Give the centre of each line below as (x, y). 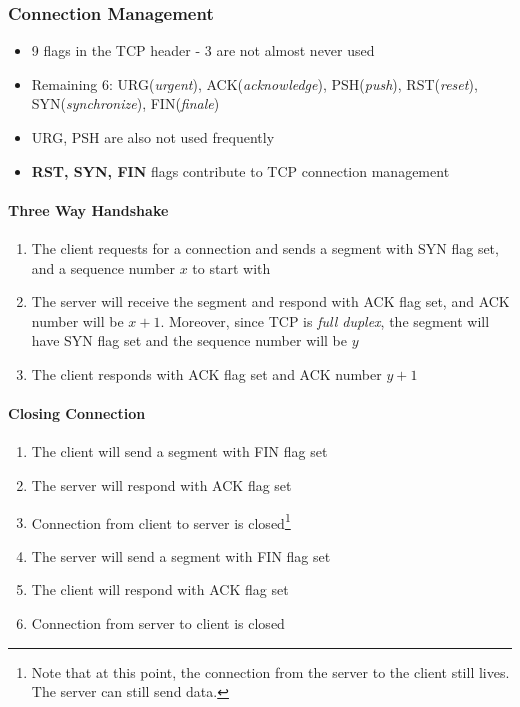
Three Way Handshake (88, 209)
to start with (231, 267)
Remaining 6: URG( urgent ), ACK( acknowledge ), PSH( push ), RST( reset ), (254, 83)
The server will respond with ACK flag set (161, 484)
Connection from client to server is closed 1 (161, 521)
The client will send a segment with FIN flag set (179, 451)
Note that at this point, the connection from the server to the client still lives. (270, 671)
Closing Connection (77, 413)
